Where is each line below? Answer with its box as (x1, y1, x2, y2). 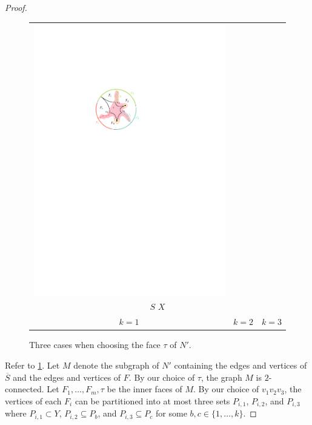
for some (156, 407, 187, 420)
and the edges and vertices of (13, 370, 121, 383)
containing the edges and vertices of (174, 358, 307, 371)
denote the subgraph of (73, 358, 159, 371)
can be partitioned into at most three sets (75, 394, 230, 407)
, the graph (201, 370, 242, 383)
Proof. (5, 1, 27, 13)
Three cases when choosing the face (29, 338, 161, 351)
